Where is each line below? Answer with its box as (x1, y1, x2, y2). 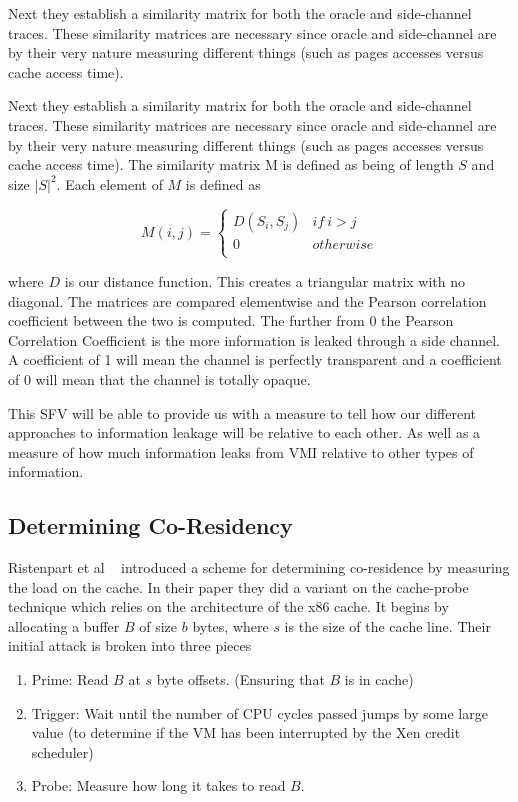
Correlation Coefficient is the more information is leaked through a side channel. (8, 329, 500, 350)
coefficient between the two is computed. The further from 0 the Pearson (8, 310, 454, 331)
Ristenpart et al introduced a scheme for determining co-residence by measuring (8, 557, 510, 578)
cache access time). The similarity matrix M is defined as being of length (8, 154, 454, 175)
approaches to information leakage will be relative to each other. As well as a (8, 422, 481, 443)
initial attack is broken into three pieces (8, 635, 252, 656)
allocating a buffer (8, 615, 120, 636)
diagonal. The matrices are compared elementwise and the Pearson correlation (8, 290, 487, 311)
